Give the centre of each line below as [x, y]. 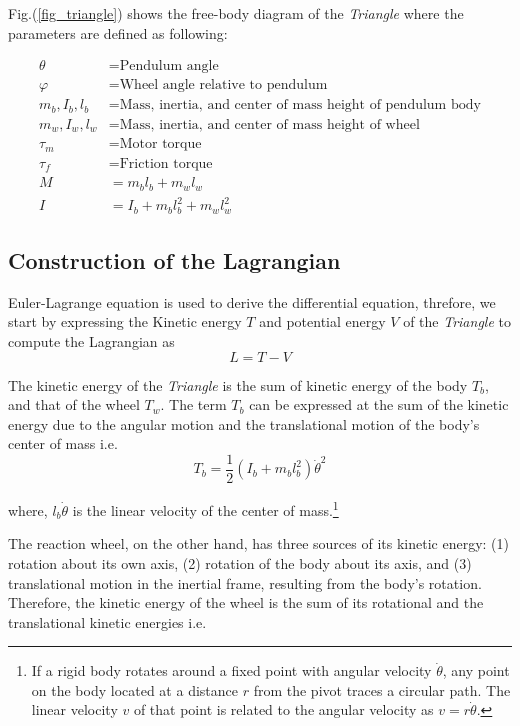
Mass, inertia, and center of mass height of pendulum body [300, 105]
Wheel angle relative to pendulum [223, 85]
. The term [193, 404]
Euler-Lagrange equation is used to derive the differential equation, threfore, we [252, 301]
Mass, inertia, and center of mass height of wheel [269, 124]
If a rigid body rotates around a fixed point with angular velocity [231, 670]
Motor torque [160, 144]
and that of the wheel [74, 404]
